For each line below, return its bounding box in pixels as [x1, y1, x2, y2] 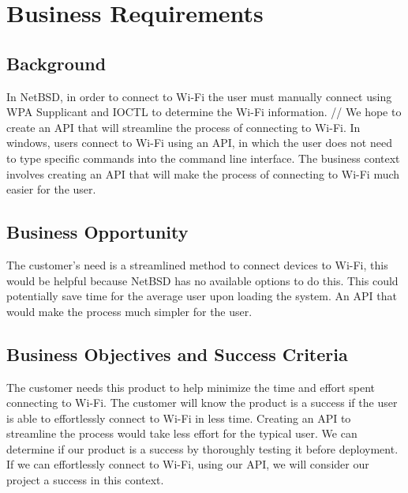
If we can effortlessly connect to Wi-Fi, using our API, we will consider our [6, 456, 369, 472]
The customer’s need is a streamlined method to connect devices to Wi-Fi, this [6, 256, 388, 273]
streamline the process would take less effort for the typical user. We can [6, 425, 357, 442]
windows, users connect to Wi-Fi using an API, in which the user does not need [6, 134, 392, 151]
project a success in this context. [6, 472, 164, 488]
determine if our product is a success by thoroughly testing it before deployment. [6, 440, 399, 457]
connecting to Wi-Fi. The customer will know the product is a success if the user [6, 394, 398, 411]
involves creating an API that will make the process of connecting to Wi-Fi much [6, 165, 400, 182]
